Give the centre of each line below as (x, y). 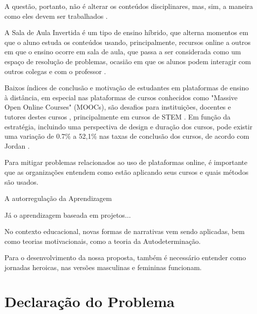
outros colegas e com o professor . (55, 71)
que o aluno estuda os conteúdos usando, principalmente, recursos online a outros (128, 42)
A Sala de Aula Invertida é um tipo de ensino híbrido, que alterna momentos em (127, 32)
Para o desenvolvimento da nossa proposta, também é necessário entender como (125, 257)
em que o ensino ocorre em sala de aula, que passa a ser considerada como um (123, 52)
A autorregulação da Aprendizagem (58, 198)
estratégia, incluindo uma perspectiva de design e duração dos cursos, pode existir (128, 126)
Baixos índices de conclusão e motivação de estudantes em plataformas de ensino (127, 88)
